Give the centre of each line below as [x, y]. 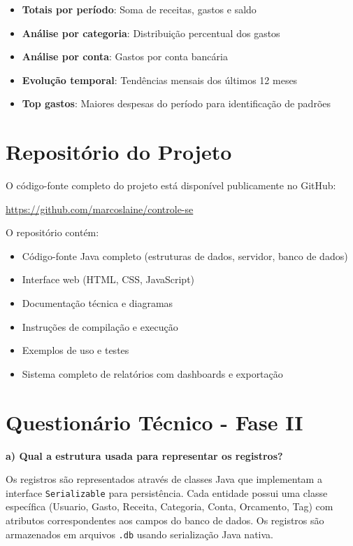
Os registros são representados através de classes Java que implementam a [164, 479]
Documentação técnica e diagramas [98, 303]
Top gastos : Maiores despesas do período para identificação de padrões [176, 103]
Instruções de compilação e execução [100, 326]
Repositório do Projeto [119, 152]
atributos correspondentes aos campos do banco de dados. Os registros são [165, 520]
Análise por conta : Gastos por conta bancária [125, 56]
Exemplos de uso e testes [75, 350]
